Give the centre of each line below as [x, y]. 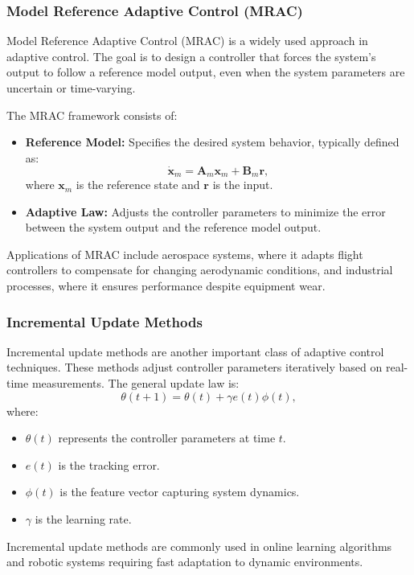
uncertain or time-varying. [71, 88]
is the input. [243, 185]
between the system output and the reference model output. [173, 227]
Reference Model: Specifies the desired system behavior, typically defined [212, 142]
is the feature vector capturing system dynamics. [180, 492]
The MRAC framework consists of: [92, 115]
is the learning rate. [83, 518]
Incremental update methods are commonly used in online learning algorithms [199, 546]
